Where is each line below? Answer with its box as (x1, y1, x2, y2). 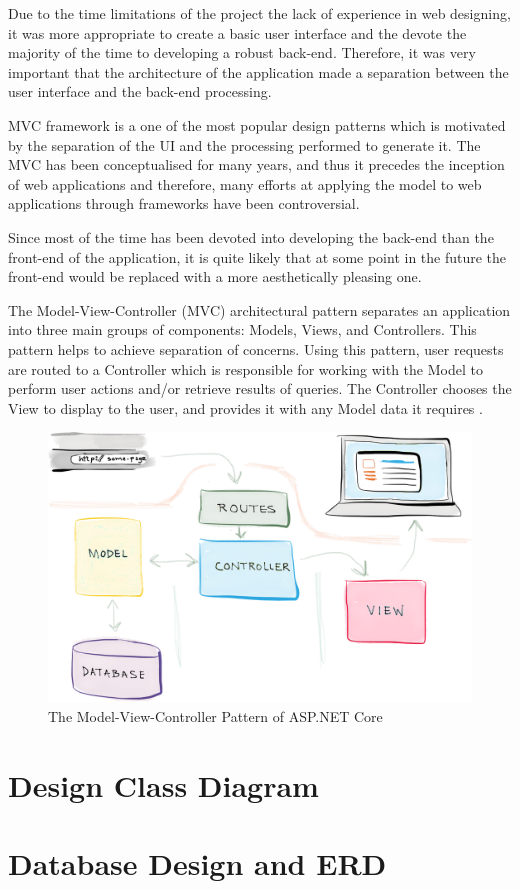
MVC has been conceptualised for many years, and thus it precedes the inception (8, 154, 505, 175)
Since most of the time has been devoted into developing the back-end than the (8, 226, 494, 247)
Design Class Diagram (8, 764, 319, 805)
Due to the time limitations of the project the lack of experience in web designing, (8, 3, 511, 23)
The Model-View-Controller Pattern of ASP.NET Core (48, 705, 383, 726)
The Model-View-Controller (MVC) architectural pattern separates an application (8, 299, 511, 320)
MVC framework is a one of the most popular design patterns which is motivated (8, 114, 506, 135)
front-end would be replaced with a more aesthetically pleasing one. (8, 266, 422, 287)
